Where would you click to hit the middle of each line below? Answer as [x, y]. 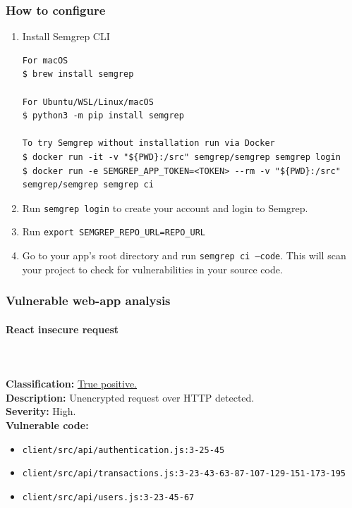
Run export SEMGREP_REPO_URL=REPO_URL [114, 231]
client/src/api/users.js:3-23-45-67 [108, 497]
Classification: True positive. [72, 384]
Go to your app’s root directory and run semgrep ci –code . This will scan [184, 255]
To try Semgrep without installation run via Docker [148, 143]
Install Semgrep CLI [66, 36]
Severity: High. [41, 411]
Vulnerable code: [47, 425]
